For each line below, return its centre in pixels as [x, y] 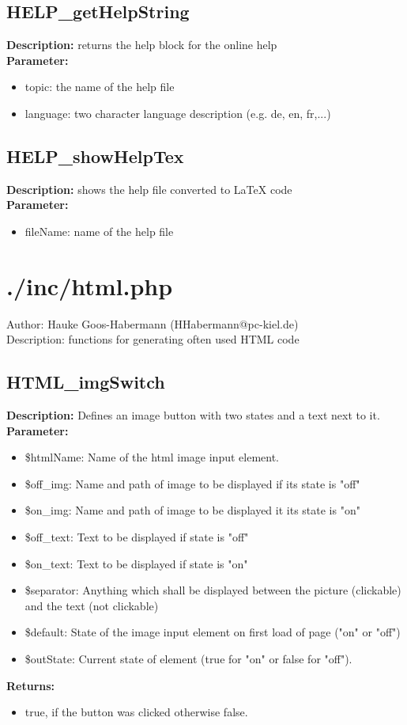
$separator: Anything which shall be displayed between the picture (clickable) [213, 590]
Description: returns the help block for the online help [142, 45]
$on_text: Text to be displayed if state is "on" [136, 563]
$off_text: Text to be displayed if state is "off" [137, 537]
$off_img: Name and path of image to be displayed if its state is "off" [192, 483]
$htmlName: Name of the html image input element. [152, 457]
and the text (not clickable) [92, 605]
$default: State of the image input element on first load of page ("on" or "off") [213, 632]
